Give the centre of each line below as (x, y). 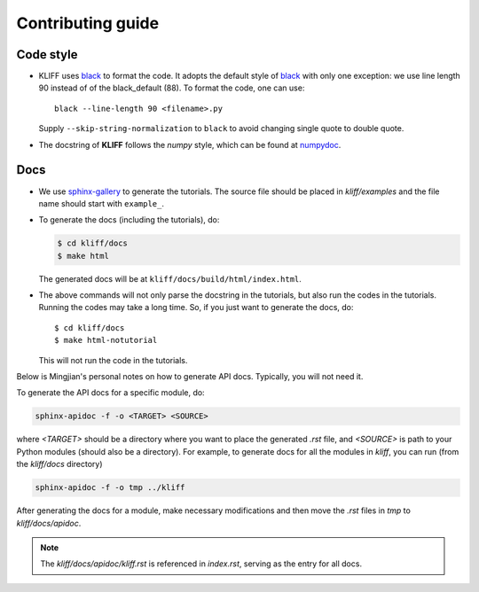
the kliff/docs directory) (59, 464)
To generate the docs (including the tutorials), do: (129, 220)
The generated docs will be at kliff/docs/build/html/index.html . (170, 278)
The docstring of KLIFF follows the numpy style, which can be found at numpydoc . (190, 144)
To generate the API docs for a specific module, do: (110, 393)
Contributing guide (88, 23)
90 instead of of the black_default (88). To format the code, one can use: (172, 88)
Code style (47, 55)
